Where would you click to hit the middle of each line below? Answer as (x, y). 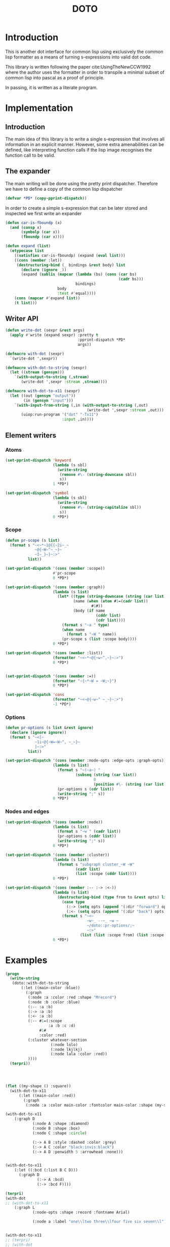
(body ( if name (89, 611)
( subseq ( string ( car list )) (106, 775)
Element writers (31, 435)
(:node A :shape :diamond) (61, 1124)
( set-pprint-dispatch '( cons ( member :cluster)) (57, 855)
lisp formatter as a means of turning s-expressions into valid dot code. (78, 57)
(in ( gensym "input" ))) (48, 400)
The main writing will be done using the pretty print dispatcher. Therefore (81, 183)
